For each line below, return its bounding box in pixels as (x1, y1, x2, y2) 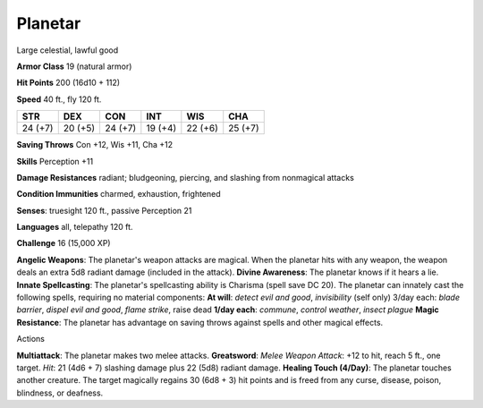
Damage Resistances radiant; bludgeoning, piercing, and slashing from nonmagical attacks (16, 172, 355, 183)
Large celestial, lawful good (16, 45, 119, 55)
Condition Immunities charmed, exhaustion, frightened (16, 189, 221, 200)
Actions (16, 334, 45, 344)
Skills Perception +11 (16, 156, 94, 166)
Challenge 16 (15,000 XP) (16, 238, 111, 249)
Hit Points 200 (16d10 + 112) (16, 77, 121, 89)
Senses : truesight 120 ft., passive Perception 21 (16, 205, 192, 216)
